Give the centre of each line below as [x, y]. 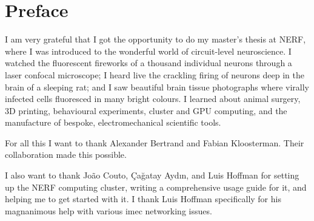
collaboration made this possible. [66, 155]
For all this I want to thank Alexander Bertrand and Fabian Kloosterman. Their [155, 142]
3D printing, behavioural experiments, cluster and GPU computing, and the [146, 110]
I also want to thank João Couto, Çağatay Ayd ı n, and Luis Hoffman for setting [152, 175]
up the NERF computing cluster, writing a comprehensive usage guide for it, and [156, 187]
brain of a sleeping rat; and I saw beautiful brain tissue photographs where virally [157, 87]
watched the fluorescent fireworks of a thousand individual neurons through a [149, 63]
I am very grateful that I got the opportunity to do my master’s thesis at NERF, [155, 39]
